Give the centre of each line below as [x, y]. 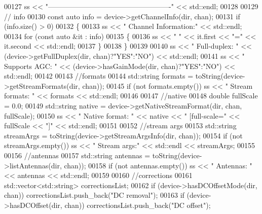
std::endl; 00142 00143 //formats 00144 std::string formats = [99, 76]
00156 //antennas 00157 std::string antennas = [77, 155]
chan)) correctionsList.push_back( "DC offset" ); [138, 205]
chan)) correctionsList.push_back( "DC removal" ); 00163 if [94, 195]
